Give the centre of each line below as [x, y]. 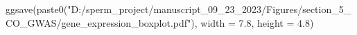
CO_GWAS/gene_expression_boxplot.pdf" [98, 22]
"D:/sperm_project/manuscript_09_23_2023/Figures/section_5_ [209, 9]
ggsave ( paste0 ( [37, 9]
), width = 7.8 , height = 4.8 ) [252, 22]
